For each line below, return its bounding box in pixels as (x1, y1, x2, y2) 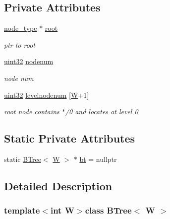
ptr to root (4, 39, 35, 50)
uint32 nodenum (4, 56, 54, 67)
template (4, 204, 40, 217)
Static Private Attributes (4, 131, 135, 146)
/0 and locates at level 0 (65, 106, 138, 117)
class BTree (85, 204, 132, 217)
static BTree (4, 153, 41, 164)
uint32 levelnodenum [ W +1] (4, 89, 89, 100)
